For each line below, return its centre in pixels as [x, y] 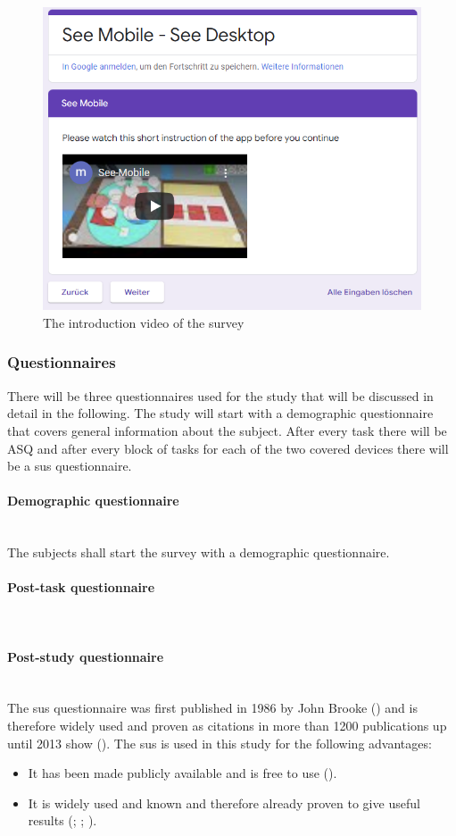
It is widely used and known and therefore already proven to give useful [224, 803]
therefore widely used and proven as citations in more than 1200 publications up [227, 726]
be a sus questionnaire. [70, 466]
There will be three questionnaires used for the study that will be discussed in [220, 395]
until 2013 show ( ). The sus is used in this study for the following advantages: [220, 743]
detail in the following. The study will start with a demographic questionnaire [220, 413]
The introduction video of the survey [144, 322]
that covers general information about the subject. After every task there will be [227, 430]
